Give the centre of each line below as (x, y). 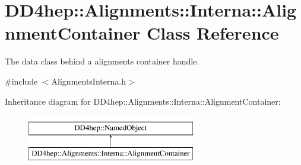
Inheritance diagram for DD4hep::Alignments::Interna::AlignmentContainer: (143, 101)
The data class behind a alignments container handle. (102, 61)
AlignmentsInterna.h (88, 81)
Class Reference (213, 33)
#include (21, 81)
